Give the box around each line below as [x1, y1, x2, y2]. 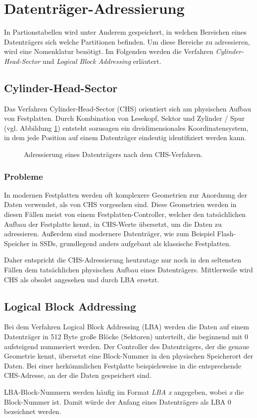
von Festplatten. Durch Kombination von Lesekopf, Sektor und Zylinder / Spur [4, 113, 245, 123]
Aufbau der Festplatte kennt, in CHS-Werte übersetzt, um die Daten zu [4, 218, 222, 229]
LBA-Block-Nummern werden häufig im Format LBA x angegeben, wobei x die [4, 387, 244, 397]
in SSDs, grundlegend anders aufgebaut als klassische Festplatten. [32, 238, 231, 248]
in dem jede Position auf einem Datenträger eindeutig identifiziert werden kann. [4, 132, 247, 143]
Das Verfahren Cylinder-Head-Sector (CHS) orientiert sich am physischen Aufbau [4, 103, 251, 113]
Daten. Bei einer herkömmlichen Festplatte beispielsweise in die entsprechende [4, 360, 241, 370]
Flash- [217, 228, 236, 239]
